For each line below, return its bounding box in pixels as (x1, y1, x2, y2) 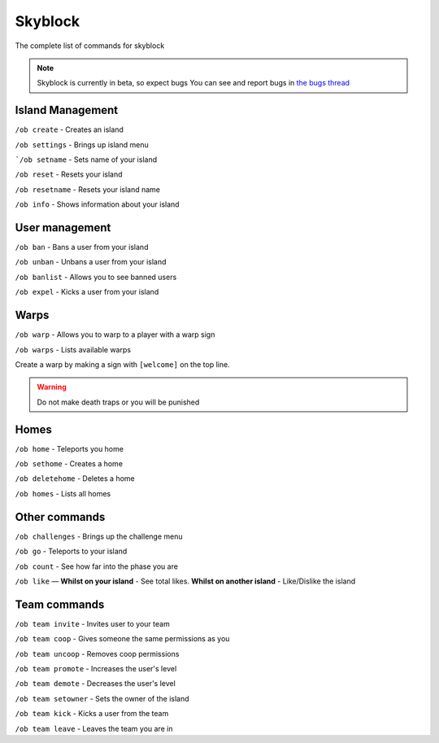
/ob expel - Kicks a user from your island (15, 287, 159, 297)
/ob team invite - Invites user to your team (15, 618, 170, 628)
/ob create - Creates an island (15, 125, 124, 134)
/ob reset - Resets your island (15, 169, 123, 179)
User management (15, 221, 111, 234)
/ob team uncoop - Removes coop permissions (15, 649, 180, 658)
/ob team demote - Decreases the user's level (15, 679, 176, 688)
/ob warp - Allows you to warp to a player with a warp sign (15, 330, 215, 339)
